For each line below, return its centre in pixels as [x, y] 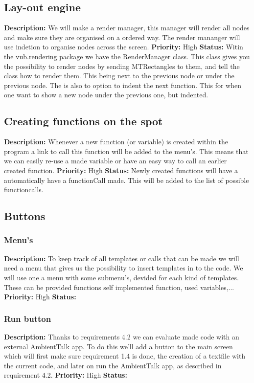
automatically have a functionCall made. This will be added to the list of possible [127, 180]
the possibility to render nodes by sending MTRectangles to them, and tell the [122, 66]
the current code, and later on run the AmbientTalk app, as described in [113, 365]
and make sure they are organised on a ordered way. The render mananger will [122, 37]
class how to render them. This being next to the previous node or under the [119, 76]
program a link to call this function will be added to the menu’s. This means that [126, 151]
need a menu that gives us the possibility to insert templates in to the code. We [124, 268]
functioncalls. [24, 190]
